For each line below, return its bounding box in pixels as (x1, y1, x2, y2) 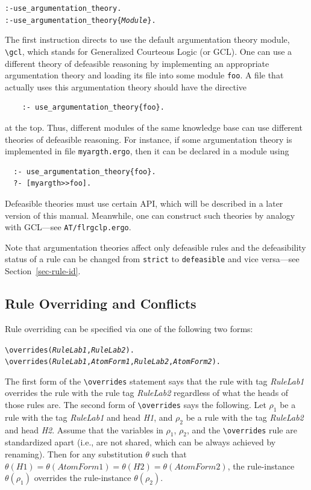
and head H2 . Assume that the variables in (5, 423, 163, 436)
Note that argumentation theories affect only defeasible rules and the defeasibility (5, 240, 306, 253)
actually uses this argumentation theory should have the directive (5, 80, 247, 93)
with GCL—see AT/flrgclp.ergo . (5, 221, 131, 233)
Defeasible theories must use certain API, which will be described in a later (5, 197, 283, 210)
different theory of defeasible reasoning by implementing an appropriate (5, 57, 269, 69)
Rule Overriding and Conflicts (5, 294, 196, 313)
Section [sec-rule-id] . (5, 265, 81, 277)
